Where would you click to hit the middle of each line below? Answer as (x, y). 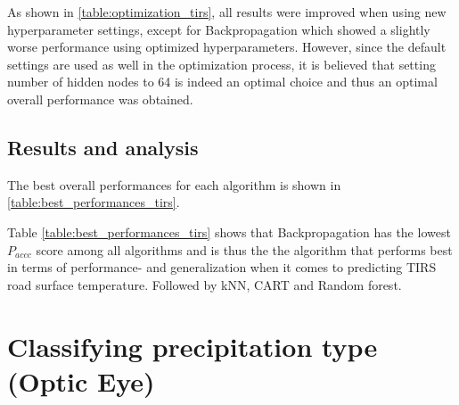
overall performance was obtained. (100, 99)
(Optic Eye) (81, 380)
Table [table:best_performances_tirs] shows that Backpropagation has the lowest (229, 231)
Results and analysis (103, 147)
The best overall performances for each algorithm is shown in (174, 184)
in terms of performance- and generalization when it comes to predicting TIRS (222, 267)
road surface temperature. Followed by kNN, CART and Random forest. (205, 284)
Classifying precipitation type (193, 346)
